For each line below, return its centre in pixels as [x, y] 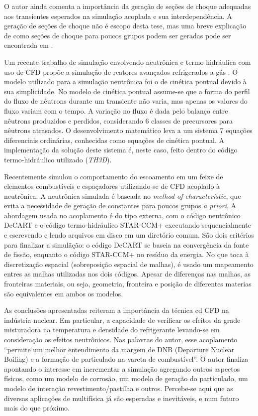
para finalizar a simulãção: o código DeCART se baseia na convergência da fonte [127, 244]
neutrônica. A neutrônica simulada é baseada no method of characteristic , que [123, 196]
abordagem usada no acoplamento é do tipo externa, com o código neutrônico [122, 215]
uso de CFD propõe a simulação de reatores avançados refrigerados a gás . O [121, 71]
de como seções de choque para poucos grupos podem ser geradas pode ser [118, 35]
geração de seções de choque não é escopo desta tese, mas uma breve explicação [125, 26]
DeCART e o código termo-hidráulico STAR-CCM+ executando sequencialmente [128, 225]
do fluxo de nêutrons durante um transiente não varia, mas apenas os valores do [126, 101]
